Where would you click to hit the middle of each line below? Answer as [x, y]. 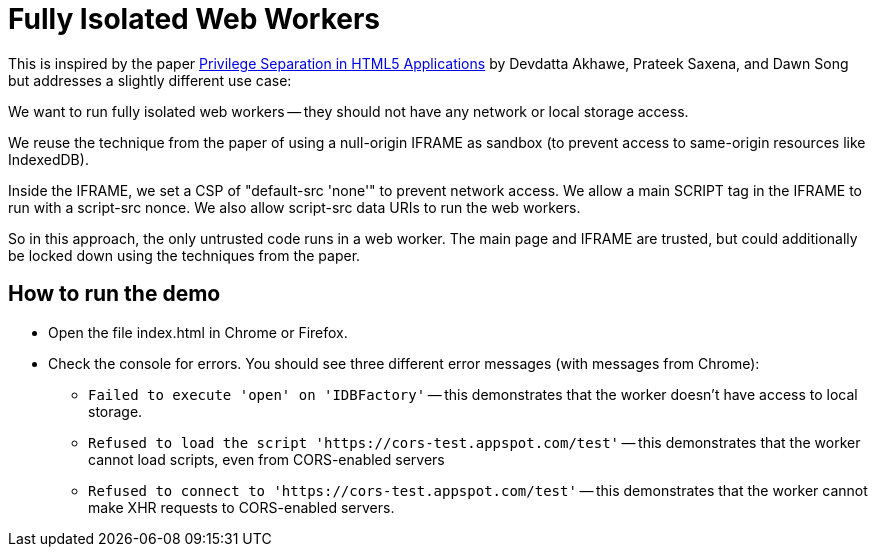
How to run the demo [114, 294]
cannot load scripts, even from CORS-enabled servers [266, 459]
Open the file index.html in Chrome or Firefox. [198, 332]
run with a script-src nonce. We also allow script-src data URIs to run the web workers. [294, 207]
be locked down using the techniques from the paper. [184, 255]
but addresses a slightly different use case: [150, 80]
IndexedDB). [48, 159]
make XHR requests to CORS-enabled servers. [241, 507]
